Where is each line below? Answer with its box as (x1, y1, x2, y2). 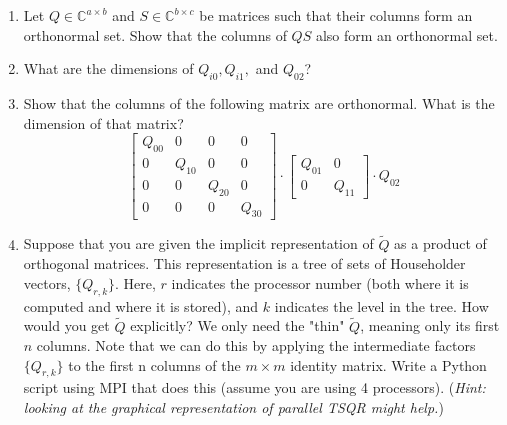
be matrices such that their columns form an (199, 5, 473, 25)
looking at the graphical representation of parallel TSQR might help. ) (23, 397, 444, 418)
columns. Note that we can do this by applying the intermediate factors (36, 335, 476, 356)
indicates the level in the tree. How (274, 295, 489, 316)
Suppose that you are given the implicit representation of (23, 233, 374, 254)
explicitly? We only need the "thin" (130, 315, 345, 336)
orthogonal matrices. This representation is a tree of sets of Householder (23, 253, 466, 274)
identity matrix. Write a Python (290, 354, 487, 375)
